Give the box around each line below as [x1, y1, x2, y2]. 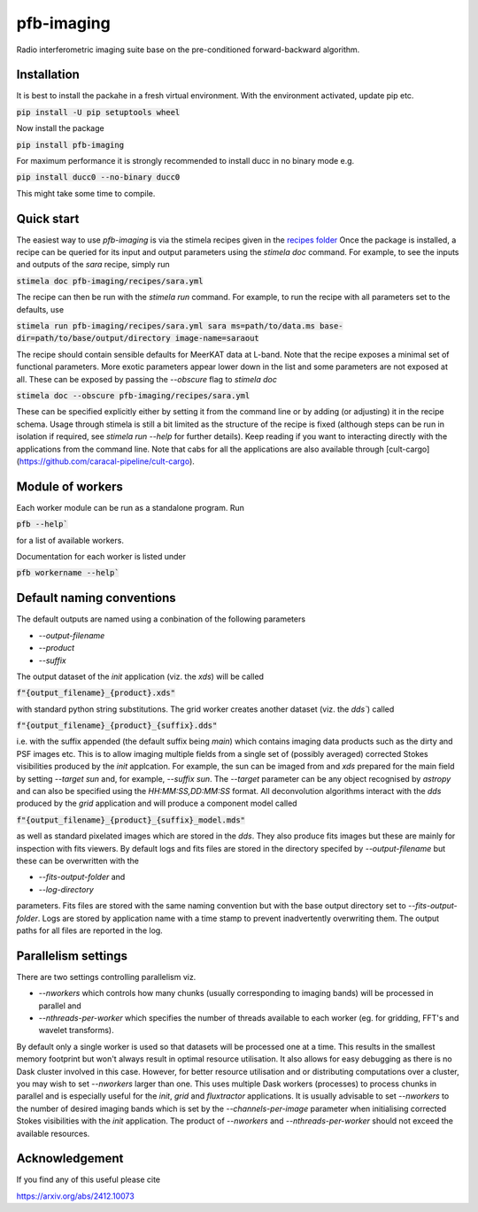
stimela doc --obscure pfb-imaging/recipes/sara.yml [16, 390, 251, 400]
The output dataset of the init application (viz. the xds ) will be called [16, 671, 265, 682]
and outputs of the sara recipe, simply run [16, 259, 170, 270]
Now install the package [16, 123, 105, 134]
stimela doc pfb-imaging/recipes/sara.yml [16, 275, 204, 286]
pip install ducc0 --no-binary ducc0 [16, 173, 181, 182]
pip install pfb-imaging [16, 140, 124, 150]
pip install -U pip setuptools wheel [16, 107, 181, 117]
